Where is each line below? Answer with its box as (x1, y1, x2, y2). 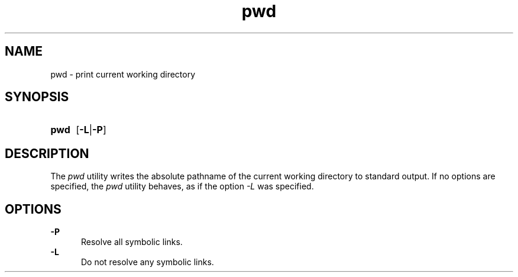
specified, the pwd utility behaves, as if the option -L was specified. (50, 181, 314, 192)
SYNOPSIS (5, 89, 69, 105)
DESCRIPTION (5, 146, 89, 161)
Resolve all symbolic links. (81, 237, 183, 247)
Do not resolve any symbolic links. (81, 257, 214, 268)
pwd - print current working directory (50, 69, 196, 79)
